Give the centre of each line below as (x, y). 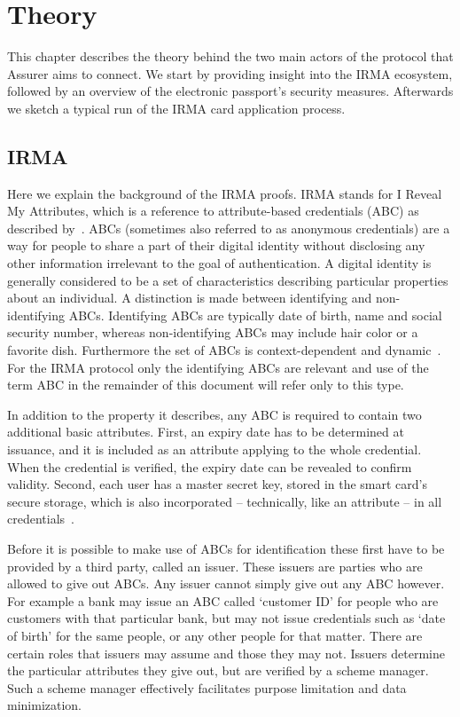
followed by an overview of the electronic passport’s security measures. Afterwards (230, 91)
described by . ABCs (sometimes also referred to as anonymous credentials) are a (229, 228)
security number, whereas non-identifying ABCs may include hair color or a (213, 332)
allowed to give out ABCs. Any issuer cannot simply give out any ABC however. (226, 583)
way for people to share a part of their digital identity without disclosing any (216, 245)
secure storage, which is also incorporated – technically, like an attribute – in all (225, 501)
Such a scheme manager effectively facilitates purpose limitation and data (207, 687)
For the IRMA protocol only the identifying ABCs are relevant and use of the (218, 367)
